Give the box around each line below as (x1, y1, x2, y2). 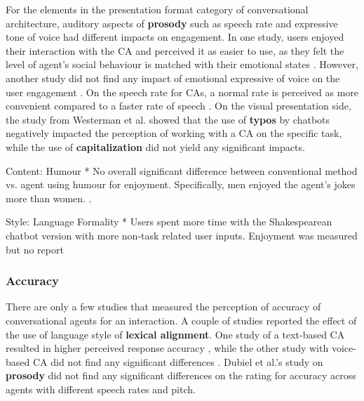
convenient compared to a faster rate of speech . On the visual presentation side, (6, 98, 351, 113)
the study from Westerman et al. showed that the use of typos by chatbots (6, 112, 330, 126)
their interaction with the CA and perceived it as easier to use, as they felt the (6, 43, 344, 58)
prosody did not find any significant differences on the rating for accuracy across (6, 368, 356, 383)
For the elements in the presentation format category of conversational (6, 2, 309, 16)
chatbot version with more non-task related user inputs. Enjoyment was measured (6, 228, 358, 242)
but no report (6, 242, 64, 256)
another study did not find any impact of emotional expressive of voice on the (6, 70, 340, 85)
